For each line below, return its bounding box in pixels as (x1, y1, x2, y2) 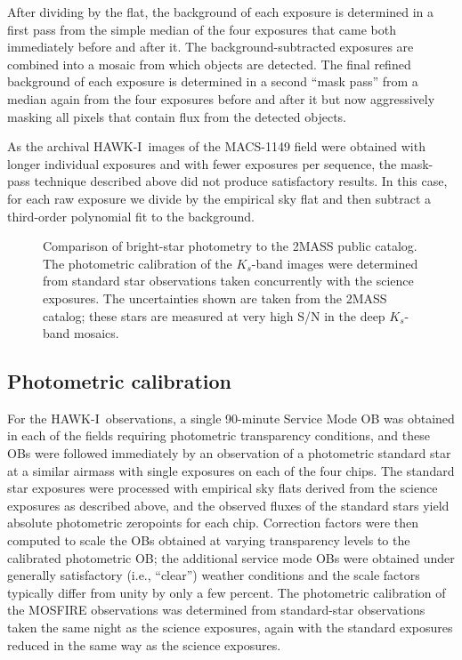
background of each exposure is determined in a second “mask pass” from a (7, 72, 418, 91)
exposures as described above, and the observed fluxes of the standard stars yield (7, 495, 450, 514)
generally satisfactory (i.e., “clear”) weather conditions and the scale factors (7, 566, 420, 584)
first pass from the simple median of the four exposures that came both (7, 20, 396, 38)
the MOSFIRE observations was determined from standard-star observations (7, 600, 426, 619)
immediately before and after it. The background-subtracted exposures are (7, 37, 414, 56)
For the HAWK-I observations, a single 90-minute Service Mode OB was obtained (7, 408, 455, 427)
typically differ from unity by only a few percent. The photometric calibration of (7, 583, 446, 601)
